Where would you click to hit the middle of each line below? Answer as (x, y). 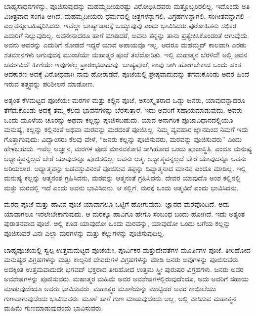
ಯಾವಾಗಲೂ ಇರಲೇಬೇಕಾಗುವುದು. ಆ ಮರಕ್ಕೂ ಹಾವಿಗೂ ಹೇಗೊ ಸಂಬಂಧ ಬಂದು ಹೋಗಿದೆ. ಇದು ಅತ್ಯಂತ (125, 213)
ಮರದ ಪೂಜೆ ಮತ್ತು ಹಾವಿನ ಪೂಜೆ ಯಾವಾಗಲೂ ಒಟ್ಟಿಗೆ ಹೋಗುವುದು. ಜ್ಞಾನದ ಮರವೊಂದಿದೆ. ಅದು (117, 204)
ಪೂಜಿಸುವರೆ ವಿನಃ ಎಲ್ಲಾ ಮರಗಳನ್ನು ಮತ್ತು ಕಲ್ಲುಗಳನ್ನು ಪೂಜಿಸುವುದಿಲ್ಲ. (84, 233)
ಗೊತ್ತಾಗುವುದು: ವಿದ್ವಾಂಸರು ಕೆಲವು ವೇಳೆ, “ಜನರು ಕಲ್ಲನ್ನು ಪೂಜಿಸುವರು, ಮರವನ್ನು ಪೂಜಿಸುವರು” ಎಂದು (123, 139)
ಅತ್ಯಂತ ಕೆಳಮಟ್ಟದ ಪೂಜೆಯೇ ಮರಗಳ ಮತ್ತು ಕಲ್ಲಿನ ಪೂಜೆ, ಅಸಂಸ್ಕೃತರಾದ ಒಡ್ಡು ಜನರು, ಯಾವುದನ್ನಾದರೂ (125, 100)
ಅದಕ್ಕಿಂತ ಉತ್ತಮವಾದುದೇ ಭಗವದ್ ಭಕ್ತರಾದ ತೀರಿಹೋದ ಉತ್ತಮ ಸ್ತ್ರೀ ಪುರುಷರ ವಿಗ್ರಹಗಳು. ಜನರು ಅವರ (124, 269)
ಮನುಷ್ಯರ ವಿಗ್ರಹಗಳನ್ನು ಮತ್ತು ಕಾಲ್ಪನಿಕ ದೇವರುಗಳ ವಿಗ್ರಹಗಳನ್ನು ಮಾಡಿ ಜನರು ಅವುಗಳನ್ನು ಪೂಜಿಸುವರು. (122, 259)
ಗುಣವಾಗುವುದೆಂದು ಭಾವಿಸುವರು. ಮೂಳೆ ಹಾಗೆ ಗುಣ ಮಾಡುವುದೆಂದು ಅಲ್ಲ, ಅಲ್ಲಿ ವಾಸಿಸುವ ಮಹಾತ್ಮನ (120, 298)
